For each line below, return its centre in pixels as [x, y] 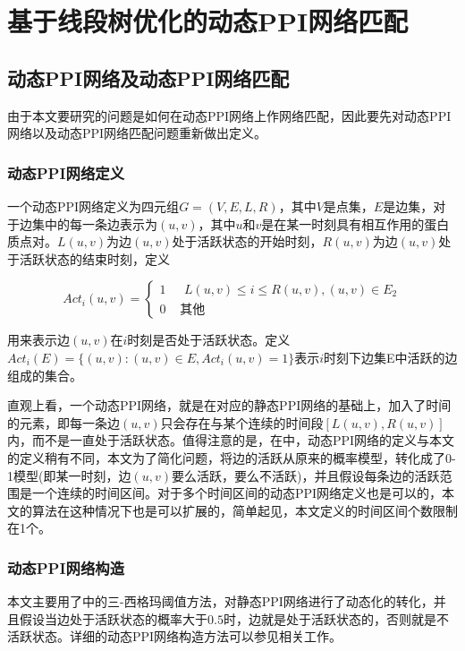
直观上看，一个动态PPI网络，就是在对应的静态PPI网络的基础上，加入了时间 [229, 405]
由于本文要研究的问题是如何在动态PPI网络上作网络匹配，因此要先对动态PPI [229, 115]
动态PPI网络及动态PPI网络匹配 [148, 77]
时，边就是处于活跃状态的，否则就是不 [336, 618]
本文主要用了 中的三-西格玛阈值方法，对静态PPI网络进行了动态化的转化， [220, 601]
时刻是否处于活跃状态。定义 [209, 340]
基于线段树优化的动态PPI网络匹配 [208, 21]
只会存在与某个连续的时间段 [242, 422]
